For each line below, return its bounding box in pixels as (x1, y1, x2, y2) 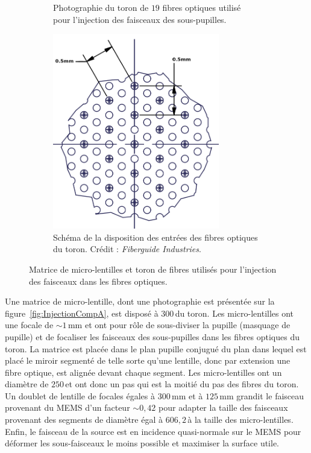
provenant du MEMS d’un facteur (5, 401, 130, 414)
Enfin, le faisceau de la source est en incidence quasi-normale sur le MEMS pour (5, 425, 301, 437)
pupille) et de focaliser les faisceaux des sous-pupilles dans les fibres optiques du (5, 330, 300, 343)
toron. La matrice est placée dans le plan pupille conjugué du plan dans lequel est (5, 342, 307, 355)
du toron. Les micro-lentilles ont (175, 306, 294, 319)
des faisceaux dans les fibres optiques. (29, 274, 168, 287)
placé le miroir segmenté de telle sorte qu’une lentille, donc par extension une (5, 354, 291, 367)
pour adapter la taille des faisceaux (159, 401, 288, 414)
